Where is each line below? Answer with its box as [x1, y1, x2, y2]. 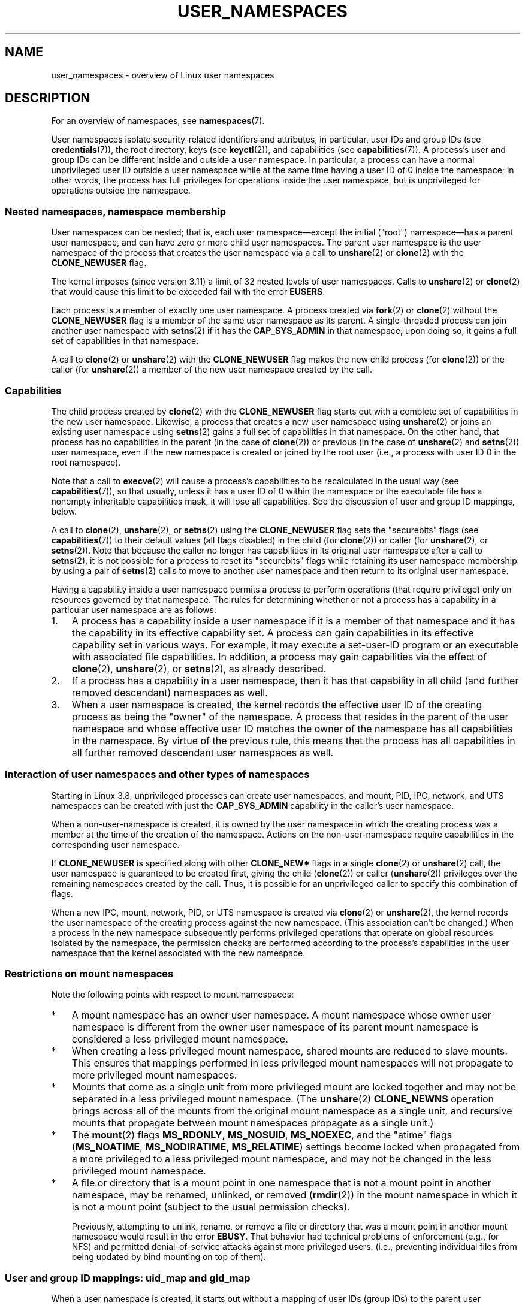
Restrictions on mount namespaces [5, 968, 174, 980]
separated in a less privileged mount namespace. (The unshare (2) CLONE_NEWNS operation [71, 1093, 494, 1105]
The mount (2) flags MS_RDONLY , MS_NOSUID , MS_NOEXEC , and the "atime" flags [71, 1129, 452, 1141]
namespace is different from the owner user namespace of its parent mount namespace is [71, 1021, 479, 1034]
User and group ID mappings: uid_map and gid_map [5, 1271, 251, 1284]
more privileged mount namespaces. [71, 1069, 237, 1082]
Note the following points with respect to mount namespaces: [51, 989, 294, 1000]
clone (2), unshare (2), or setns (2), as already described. [71, 662, 327, 675]
